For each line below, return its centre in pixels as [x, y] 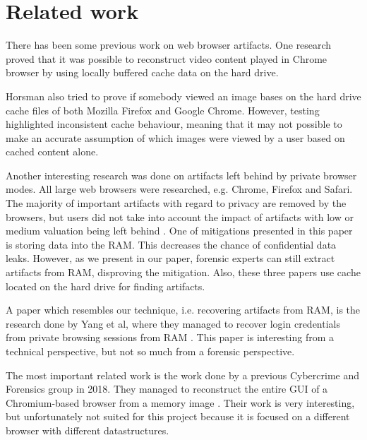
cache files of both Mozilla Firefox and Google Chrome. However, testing [163, 110]
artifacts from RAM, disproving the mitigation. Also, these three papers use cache [183, 272]
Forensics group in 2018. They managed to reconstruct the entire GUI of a [167, 389]
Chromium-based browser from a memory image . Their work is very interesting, [180, 402]
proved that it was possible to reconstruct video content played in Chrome [167, 58]
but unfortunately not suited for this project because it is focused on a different [178, 416]
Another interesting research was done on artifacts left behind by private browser [181, 175]
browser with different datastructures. [88, 430]
